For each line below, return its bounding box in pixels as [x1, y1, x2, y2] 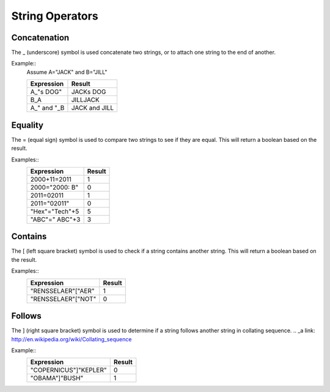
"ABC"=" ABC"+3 [30, 215, 81, 223]
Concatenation [11, 32, 70, 43]
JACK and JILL [71, 104, 114, 113]
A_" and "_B [30, 104, 65, 113]
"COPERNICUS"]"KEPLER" [30, 366, 107, 374]
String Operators [11, 9, 98, 23]
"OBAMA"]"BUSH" [30, 374, 84, 382]
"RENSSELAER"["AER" [30, 286, 95, 295]
